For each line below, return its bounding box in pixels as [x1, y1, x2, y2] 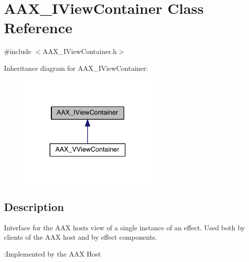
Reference [4, 17, 73, 38]
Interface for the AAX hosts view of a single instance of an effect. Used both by [4, 222, 245, 232]
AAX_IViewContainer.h [42, 46, 117, 56]
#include [4, 46, 32, 56]
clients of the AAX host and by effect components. [4, 232, 157, 242]
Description [4, 199, 64, 214]
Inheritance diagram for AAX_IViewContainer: [4, 62, 148, 73]
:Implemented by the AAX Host [4, 249, 101, 259]
